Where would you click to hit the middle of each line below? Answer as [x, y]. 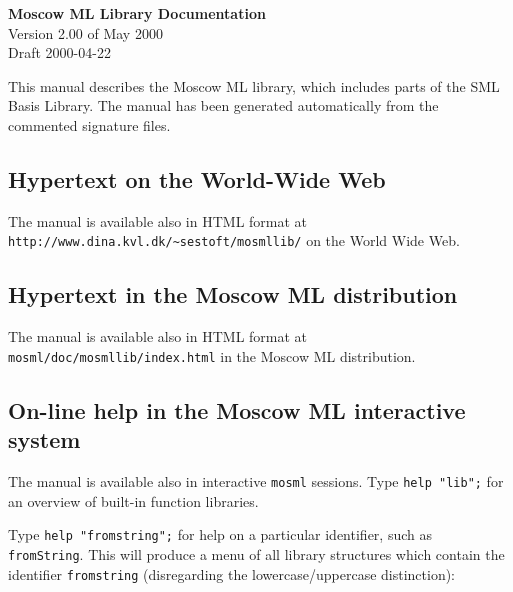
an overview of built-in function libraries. [133, 500]
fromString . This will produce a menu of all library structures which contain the [256, 553]
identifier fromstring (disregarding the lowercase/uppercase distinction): [232, 573]
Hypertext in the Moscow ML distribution [233, 294]
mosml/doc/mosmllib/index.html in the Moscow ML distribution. [212, 355]
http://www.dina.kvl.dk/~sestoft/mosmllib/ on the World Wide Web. [234, 240]
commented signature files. [89, 124]
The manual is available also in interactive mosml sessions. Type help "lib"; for [256, 481]
